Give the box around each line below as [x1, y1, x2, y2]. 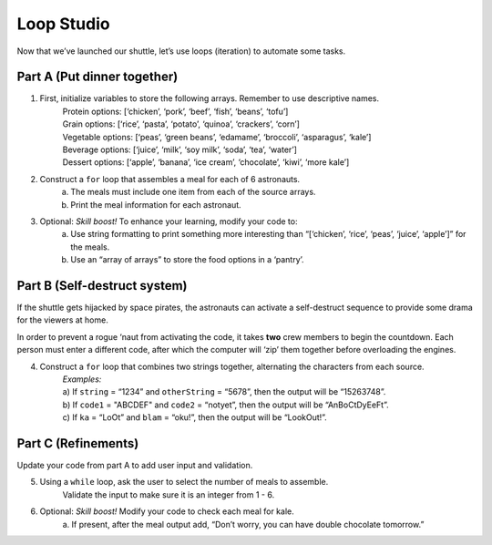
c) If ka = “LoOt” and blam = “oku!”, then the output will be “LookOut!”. [62, 412, 327, 423]
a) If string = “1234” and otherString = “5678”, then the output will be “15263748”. [62, 386, 386, 397]
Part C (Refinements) [16, 436, 139, 451]
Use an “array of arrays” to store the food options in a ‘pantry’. [70, 254, 304, 265]
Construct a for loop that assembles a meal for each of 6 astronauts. [39, 173, 301, 184]
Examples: [62, 374, 102, 385]
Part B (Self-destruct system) [16, 278, 188, 293]
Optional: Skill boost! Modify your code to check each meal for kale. [39, 506, 295, 517]
